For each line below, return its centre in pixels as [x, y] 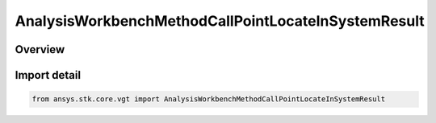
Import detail [48, 75]
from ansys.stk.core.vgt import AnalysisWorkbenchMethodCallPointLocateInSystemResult [209, 99]
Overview [40, 49]
